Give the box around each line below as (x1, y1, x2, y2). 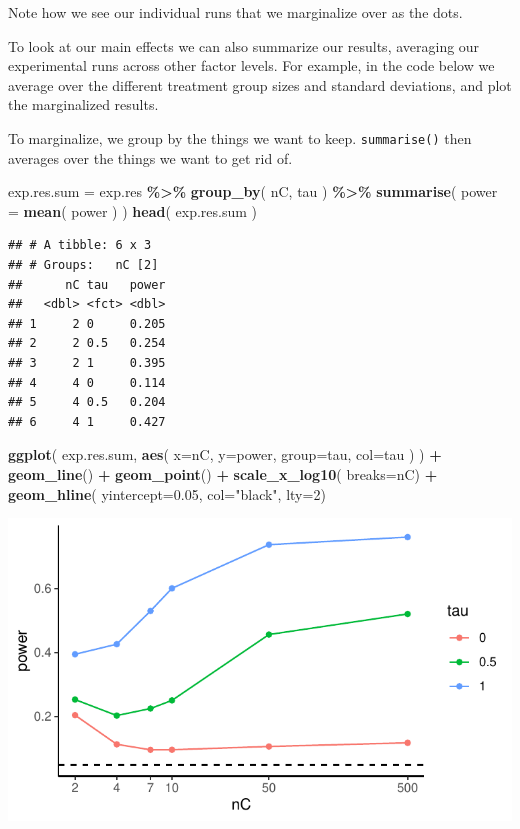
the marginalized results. (8, 94, 159, 115)
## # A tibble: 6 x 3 (8, 238, 152, 253)
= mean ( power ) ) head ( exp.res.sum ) (8, 200, 258, 221)
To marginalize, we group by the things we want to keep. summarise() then (8, 127, 472, 148)
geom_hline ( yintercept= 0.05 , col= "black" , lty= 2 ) (8, 483, 326, 504)
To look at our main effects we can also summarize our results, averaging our (8, 35, 480, 56)
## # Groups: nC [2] (8, 258, 159, 272)
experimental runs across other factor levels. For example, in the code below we (8, 55, 495, 76)
